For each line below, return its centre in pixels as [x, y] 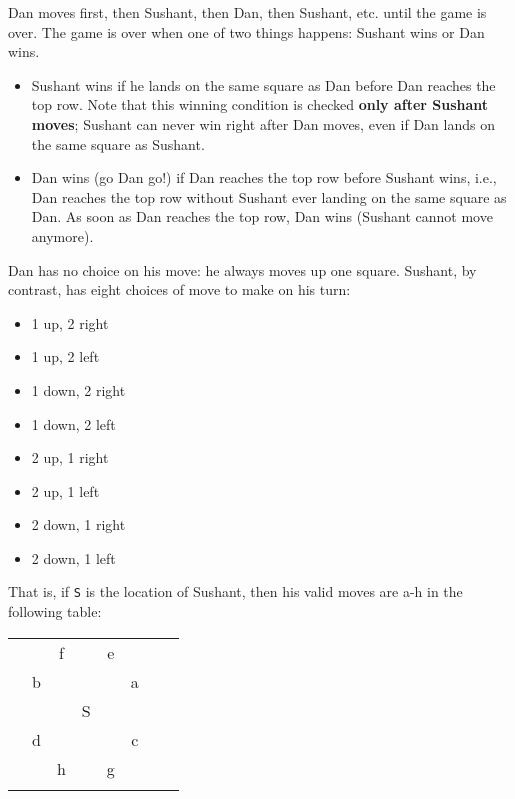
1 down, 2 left [73, 423]
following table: [55, 611]
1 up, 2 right [70, 322]
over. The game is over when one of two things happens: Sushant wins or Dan [246, 31]
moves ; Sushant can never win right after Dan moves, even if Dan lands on [263, 123]
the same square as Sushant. [118, 143]
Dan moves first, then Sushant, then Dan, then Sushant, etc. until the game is [247, 12]
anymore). [62, 235]
